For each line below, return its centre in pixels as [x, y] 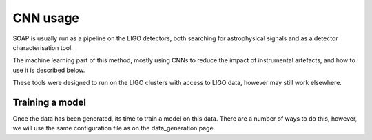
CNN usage [46, 18]
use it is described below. [49, 70]
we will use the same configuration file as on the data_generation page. [114, 128]
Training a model [49, 102]
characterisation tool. [43, 47]
